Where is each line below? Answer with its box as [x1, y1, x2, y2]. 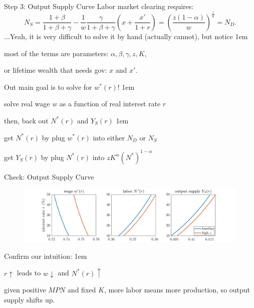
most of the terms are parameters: [4, 48, 109, 58]
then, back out [4, 115, 49, 125]
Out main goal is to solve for [4, 81, 92, 92]
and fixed [67, 284, 96, 295]
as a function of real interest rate [59, 98, 161, 109]
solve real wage [4, 98, 50, 109]
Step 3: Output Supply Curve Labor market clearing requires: [4, 1, 194, 11]
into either [93, 132, 125, 142]
